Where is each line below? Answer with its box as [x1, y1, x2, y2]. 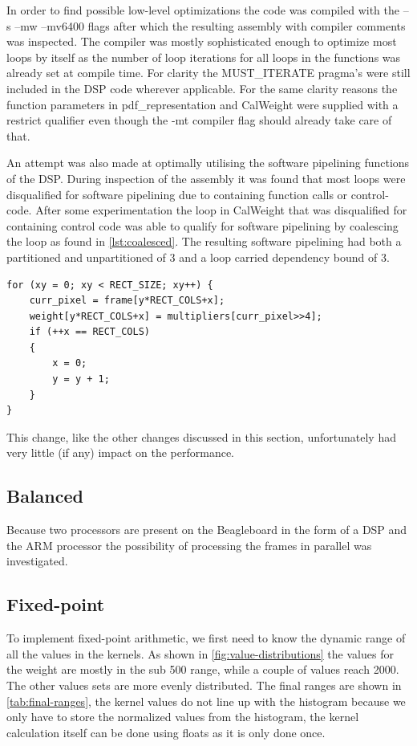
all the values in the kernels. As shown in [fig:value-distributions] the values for [6, 645, 394, 662]
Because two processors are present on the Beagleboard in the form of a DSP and [6, 521, 407, 538]
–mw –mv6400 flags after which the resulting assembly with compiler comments [14, 17, 406, 34]
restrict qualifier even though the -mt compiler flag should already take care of [6, 112, 392, 128]
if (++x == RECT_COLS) [29, 326, 150, 338]
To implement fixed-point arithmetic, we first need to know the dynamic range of [6, 630, 406, 646]
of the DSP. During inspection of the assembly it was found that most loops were [6, 169, 406, 186]
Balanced [6, 483, 83, 508]
